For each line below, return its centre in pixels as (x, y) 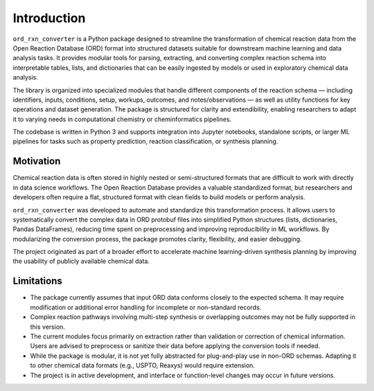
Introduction (49, 18)
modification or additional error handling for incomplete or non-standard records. (146, 307)
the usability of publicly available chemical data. (81, 261)
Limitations (37, 281)
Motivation (37, 162)
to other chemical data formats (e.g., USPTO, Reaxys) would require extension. (143, 365)
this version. (48, 327)
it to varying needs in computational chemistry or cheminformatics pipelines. (122, 119)
